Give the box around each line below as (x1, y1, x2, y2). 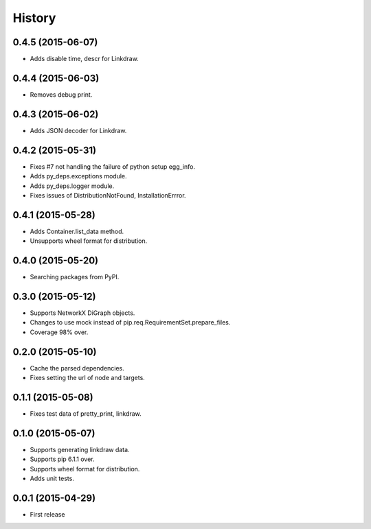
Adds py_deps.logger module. (30, 182, 115, 190)
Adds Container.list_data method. (30, 227, 124, 235)
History (12, 10, 56, 25)
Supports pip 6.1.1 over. (30, 455, 95, 463)
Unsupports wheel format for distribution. (30, 237, 148, 245)
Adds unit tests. (30, 474, 75, 483)
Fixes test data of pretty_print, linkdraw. (30, 410, 142, 418)
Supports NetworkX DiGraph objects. (30, 309, 135, 317)
